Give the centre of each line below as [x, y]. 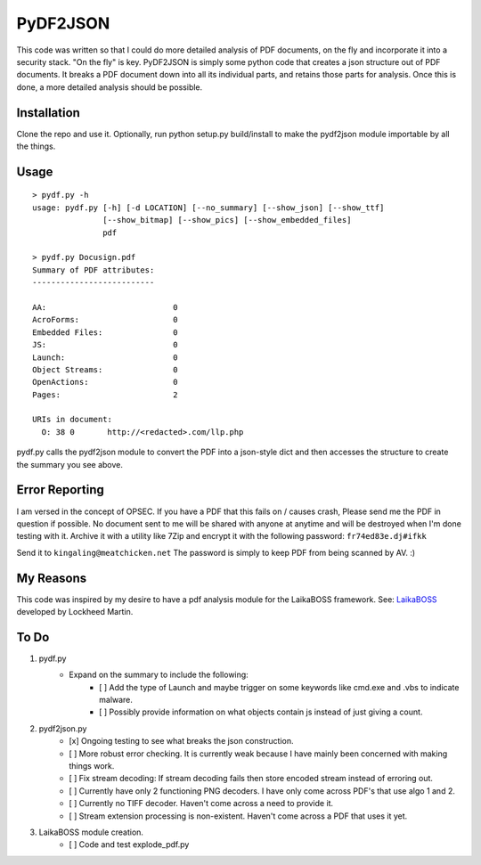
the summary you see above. [70, 464]
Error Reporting [60, 490]
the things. [36, 146]
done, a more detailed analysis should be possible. [110, 87]
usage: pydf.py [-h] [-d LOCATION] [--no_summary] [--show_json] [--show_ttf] [208, 208]
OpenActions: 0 [105, 382]
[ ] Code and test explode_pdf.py [129, 845]
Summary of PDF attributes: [94, 270]
